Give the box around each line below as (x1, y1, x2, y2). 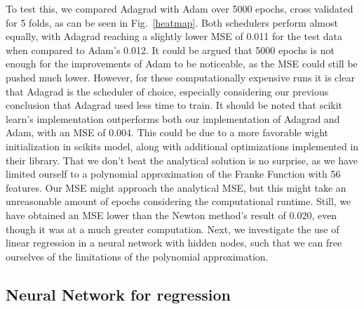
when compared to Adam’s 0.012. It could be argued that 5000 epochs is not (6, 42, 335, 57)
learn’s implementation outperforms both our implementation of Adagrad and (6, 111, 340, 126)
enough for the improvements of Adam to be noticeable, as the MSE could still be (6, 56, 358, 71)
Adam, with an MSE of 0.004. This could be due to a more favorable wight (6, 125, 329, 140)
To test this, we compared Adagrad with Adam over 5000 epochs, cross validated (6, 1, 353, 15)
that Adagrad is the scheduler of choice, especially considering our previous (6, 84, 329, 98)
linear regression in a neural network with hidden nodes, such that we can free (6, 235, 342, 250)
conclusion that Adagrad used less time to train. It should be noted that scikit (6, 98, 343, 112)
